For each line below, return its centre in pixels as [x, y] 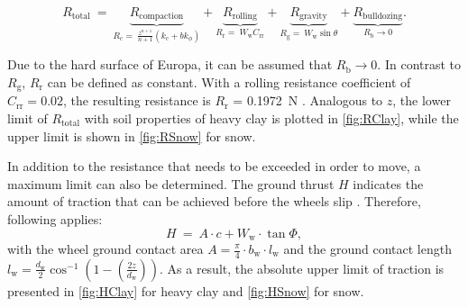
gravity [313, 17]
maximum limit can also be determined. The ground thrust [171, 183]
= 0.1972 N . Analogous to [308, 100]
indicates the [388, 183]
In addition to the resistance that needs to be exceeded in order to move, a [214, 166]
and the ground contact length [367, 248]
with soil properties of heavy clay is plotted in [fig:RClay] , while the [271, 117]
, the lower [422, 100]
